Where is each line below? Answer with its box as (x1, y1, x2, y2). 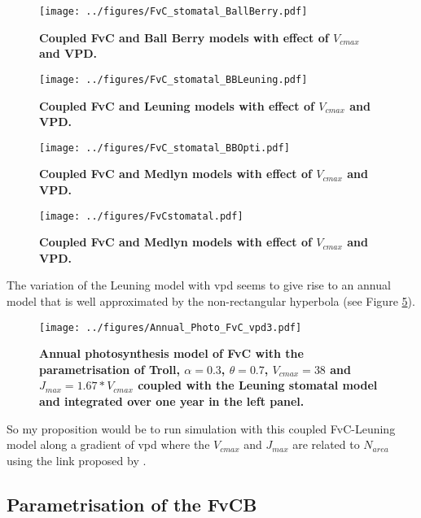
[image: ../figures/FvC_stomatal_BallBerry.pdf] (39, 6, 308, 17)
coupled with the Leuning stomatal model (138, 377, 378, 394)
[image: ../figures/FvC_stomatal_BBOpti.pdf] (39, 141, 290, 154)
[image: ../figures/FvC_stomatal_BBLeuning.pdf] (39, 73, 308, 85)
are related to (292, 436, 360, 453)
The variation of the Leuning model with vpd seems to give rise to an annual (7, 276, 391, 294)
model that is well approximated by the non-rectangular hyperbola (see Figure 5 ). (7, 292, 415, 309)
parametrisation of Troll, (39, 360, 180, 377)
